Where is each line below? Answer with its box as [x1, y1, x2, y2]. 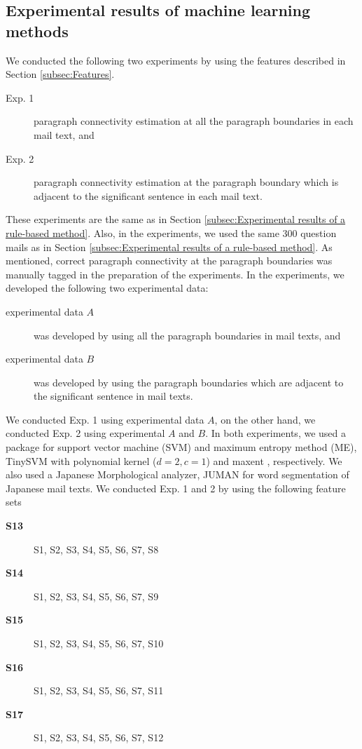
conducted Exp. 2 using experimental [6, 426, 165, 440]
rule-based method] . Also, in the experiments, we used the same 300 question [6, 225, 337, 240]
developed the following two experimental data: [6, 281, 209, 295]
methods [6, 20, 69, 41]
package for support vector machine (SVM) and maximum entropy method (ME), [6, 440, 357, 454]
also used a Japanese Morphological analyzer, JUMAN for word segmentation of [6, 467, 349, 482]
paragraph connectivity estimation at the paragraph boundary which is [34, 175, 339, 189]
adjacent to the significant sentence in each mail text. [34, 188, 263, 203]
